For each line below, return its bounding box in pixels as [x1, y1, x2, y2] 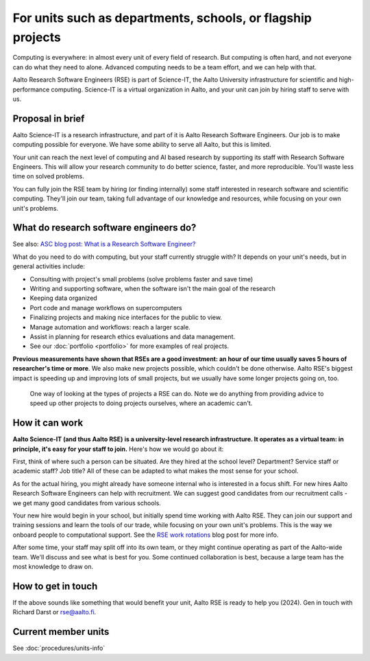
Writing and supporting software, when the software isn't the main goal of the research [29, 285, 275, 293]
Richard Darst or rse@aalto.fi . [12, 608, 96, 616]
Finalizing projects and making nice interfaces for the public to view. [29, 313, 223, 322]
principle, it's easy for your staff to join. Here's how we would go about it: [12, 445, 224, 453]
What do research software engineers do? [12, 222, 197, 233]
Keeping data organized [29, 294, 97, 302]
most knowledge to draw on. [12, 562, 94, 570]
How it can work [12, 417, 84, 429]
